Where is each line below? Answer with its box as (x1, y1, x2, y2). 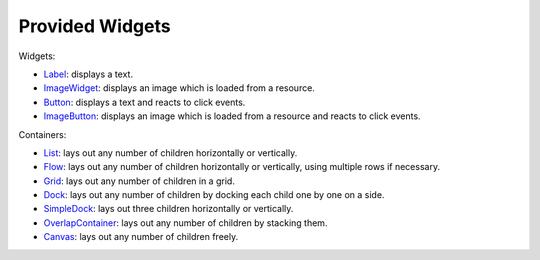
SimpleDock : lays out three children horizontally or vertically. (43, 203, 294, 215)
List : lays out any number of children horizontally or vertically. (43, 146, 298, 159)
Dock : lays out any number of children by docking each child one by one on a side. (43, 189, 385, 201)
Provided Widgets (18, 15, 171, 37)
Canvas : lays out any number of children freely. (43, 231, 239, 243)
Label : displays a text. (43, 68, 134, 80)
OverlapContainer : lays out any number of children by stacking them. (43, 216, 328, 229)
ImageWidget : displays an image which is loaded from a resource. (43, 82, 315, 94)
